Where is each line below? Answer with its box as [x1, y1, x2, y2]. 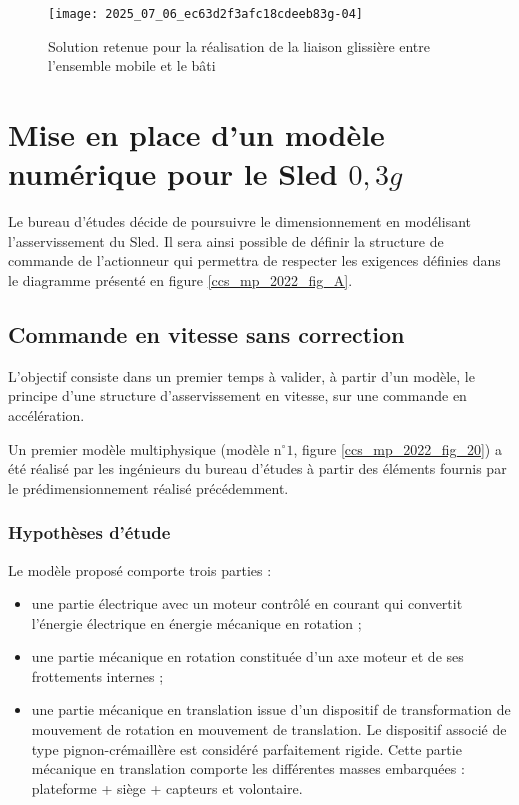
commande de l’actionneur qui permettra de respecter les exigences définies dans [8, 250, 501, 271]
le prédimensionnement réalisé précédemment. [8, 477, 289, 498]
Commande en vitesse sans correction [8, 318, 405, 349]
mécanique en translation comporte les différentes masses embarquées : [31, 758, 465, 779]
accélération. [8, 404, 85, 425]
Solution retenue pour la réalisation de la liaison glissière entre [48, 35, 431, 56]
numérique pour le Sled [8, 153, 338, 194]
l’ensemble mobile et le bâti [48, 55, 216, 76]
